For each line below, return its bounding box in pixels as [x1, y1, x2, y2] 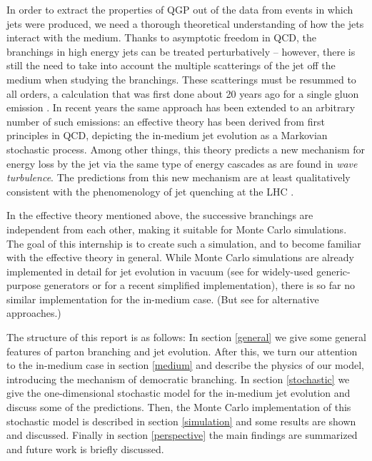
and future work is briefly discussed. [6, 441, 164, 456]
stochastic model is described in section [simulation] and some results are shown [6, 413, 356, 428]
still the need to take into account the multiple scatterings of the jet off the [6, 58, 336, 73]
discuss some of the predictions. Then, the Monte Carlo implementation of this [6, 400, 351, 415]
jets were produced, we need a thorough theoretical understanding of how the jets [6, 16, 364, 31]
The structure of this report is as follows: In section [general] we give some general [6, 330, 366, 345]
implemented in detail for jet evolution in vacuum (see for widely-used [6, 263, 313, 278]
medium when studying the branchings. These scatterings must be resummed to [6, 71, 356, 86]
